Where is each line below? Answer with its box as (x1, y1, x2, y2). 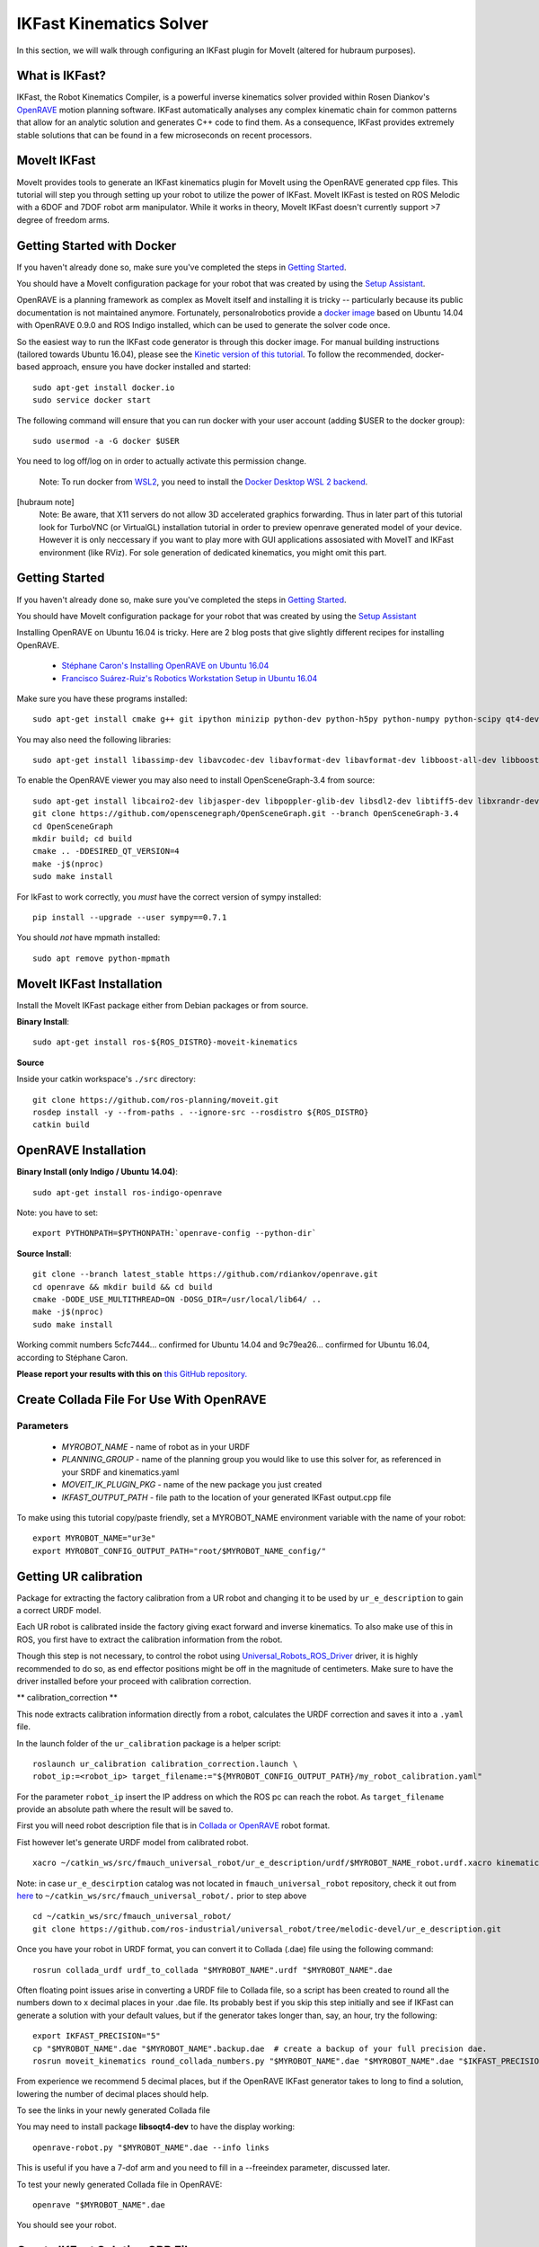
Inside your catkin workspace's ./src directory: (16, 1074, 197, 1085)
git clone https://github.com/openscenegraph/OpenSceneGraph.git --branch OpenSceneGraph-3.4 (32, 809, 459, 819)
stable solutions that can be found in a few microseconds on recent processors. (16, 129, 313, 140)
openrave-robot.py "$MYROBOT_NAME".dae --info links (32, 2142, 269, 2153)
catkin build (32, 1120, 90, 1130)
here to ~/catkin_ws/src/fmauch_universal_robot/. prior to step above (16, 1890, 307, 1901)
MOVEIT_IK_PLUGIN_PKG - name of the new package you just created (61, 1479, 323, 1490)
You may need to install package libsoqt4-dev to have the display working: (16, 2121, 296, 2132)
